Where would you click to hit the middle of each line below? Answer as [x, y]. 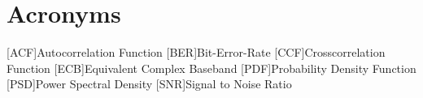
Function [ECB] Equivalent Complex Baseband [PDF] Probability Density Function [211, 68]
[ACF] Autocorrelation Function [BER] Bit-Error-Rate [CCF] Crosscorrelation [196, 52]
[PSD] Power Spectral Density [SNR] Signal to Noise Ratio [149, 84]
